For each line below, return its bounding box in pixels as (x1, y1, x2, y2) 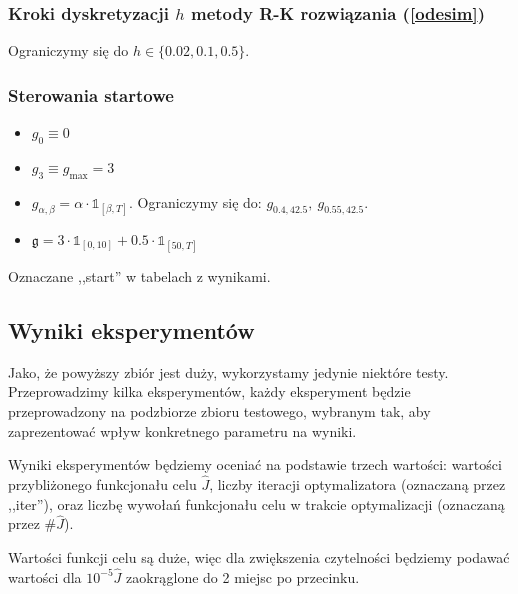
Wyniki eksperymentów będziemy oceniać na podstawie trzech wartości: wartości (8, 454, 502, 475)
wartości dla (8, 566, 82, 587)
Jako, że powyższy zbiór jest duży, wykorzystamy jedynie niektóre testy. (8, 361, 449, 382)
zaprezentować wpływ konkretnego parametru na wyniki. (8, 420, 357, 441)
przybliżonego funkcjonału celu (8, 473, 197, 494)
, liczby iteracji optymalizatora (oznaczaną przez (209, 473, 506, 494)
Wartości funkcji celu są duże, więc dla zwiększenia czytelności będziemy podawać (8, 546, 510, 567)
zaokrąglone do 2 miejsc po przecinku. (126, 566, 360, 587)
